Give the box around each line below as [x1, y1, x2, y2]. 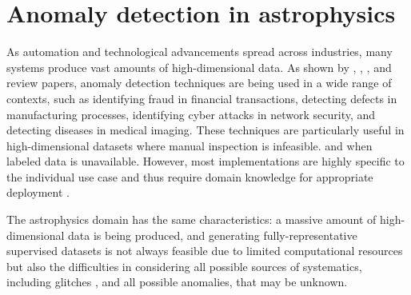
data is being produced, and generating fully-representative [68, 226, 357, 243]
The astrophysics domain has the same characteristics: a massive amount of [6, 211, 377, 228]
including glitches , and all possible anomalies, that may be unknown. [6, 273, 348, 290]
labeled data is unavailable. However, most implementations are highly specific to [6, 153, 405, 169]
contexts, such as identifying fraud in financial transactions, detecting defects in [6, 90, 397, 106]
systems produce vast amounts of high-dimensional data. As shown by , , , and [6, 58, 392, 75]
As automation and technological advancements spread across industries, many [6, 43, 393, 60]
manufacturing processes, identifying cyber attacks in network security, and [6, 106, 376, 122]
